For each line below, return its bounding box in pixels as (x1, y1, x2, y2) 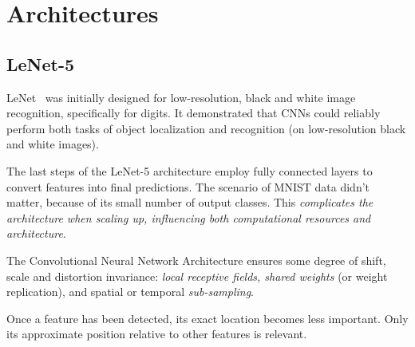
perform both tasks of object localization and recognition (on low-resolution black (6, 120, 406, 136)
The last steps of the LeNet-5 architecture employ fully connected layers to (6, 162, 373, 179)
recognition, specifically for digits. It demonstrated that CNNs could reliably (6, 104, 381, 121)
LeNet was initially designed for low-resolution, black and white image (6, 89, 356, 105)
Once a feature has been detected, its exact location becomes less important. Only (6, 310, 409, 326)
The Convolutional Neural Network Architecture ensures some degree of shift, (6, 251, 386, 268)
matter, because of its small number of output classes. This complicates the (6, 194, 373, 211)
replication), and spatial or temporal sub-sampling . (6, 283, 255, 300)
